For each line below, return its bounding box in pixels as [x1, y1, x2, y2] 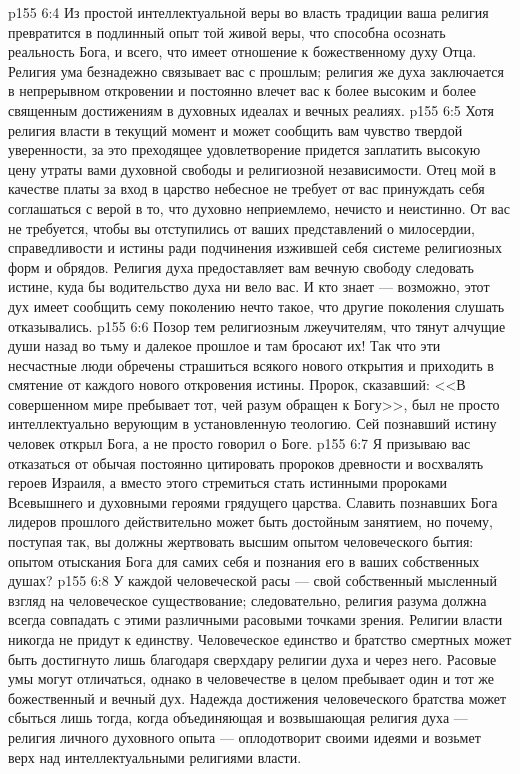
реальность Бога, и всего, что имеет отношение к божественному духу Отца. [8, 41, 477, 62]
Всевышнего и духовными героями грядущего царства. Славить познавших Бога [8, 491, 498, 512]
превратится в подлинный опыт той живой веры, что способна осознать [8, 21, 446, 42]
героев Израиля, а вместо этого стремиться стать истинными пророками [8, 472, 448, 493]
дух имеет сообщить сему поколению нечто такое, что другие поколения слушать [8, 295, 505, 316]
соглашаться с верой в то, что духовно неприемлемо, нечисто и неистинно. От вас [8, 197, 510, 218]
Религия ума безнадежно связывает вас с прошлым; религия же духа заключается [8, 60, 505, 81]
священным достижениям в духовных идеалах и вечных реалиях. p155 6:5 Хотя [8, 99, 494, 120]
